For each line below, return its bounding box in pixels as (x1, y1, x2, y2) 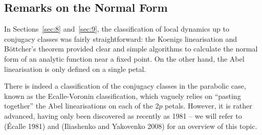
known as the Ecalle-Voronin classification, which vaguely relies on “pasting (4, 90, 241, 101)
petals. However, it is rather (165, 100, 252, 111)
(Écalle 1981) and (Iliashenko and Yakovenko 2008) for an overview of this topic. (4, 120, 257, 131)
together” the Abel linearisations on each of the (4, 100, 153, 111)
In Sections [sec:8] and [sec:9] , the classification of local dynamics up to (4, 23, 229, 34)
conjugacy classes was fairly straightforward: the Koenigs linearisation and (4, 33, 237, 44)
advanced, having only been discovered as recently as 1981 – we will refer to (4, 110, 242, 121)
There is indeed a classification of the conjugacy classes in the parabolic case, (4, 80, 246, 91)
